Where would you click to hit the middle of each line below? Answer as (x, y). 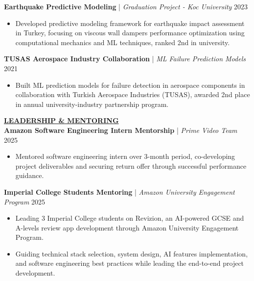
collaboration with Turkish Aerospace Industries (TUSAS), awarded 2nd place (133, 94)
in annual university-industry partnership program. (92, 104)
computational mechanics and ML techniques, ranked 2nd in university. (123, 42)
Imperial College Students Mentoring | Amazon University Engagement (119, 192)
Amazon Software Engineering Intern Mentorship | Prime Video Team (121, 130)
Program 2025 (25, 201)
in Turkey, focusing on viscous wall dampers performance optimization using (130, 33)
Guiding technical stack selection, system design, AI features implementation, (132, 253)
